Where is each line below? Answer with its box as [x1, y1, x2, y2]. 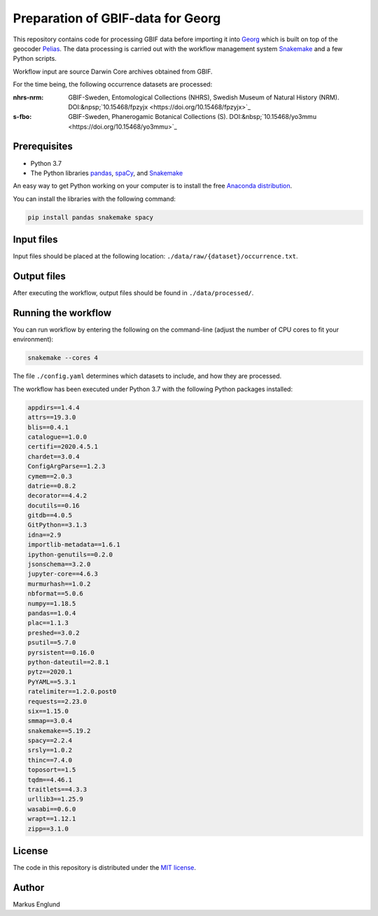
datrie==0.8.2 [27, 481, 76, 490]
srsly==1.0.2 [27, 746, 73, 754]
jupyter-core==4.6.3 [27, 570, 98, 578]
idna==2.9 [27, 530, 62, 539]
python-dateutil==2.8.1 [27, 658, 110, 666]
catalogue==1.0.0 [27, 432, 87, 441]
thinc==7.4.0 [27, 756, 73, 764]
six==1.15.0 [27, 707, 69, 715]
